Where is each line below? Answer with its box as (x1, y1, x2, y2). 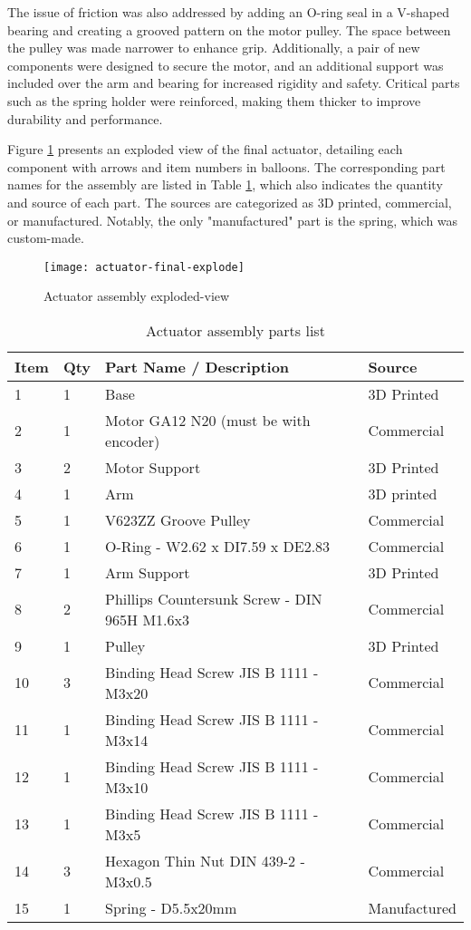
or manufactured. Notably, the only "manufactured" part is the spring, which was (7, 210, 458, 229)
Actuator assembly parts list (146, 319, 325, 341)
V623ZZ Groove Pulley (105, 509, 251, 530)
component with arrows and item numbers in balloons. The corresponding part (7, 157, 446, 176)
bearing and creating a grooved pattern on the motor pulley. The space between (7, 20, 451, 39)
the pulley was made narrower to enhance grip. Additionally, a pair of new (7, 38, 420, 57)
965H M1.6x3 (105, 608, 189, 630)
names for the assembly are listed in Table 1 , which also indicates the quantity (7, 175, 443, 194)
